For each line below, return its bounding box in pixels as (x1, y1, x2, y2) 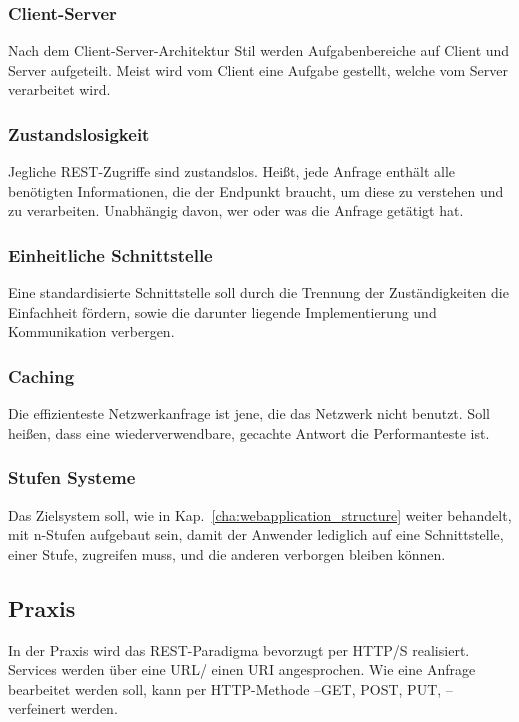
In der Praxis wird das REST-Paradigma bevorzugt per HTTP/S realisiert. (8, 639, 470, 660)
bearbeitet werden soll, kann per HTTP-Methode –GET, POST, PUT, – (8, 678, 453, 699)
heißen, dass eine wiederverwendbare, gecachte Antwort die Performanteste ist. (8, 422, 490, 443)
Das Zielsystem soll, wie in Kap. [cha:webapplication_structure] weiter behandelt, (8, 504, 512, 525)
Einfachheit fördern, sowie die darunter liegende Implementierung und (8, 301, 437, 322)
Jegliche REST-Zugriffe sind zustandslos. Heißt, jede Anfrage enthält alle (8, 161, 456, 182)
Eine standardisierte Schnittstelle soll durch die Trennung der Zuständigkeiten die (8, 282, 509, 303)
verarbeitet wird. (8, 79, 111, 100)
